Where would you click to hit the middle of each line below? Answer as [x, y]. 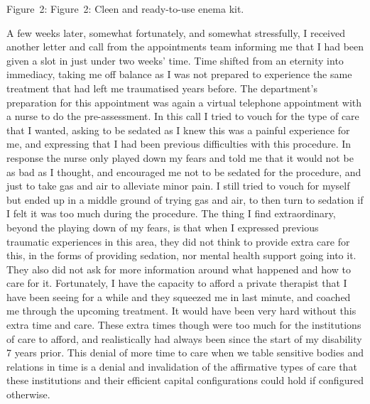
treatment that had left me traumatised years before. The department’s [162, 88]
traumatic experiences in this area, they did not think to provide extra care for [178, 241]
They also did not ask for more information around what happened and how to [179, 269]
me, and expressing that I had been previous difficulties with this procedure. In [179, 144]
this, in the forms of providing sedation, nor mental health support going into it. [181, 255]
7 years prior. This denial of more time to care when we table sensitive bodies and [185, 353]
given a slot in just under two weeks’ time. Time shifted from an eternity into [175, 60]
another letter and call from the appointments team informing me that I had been [185, 47]
